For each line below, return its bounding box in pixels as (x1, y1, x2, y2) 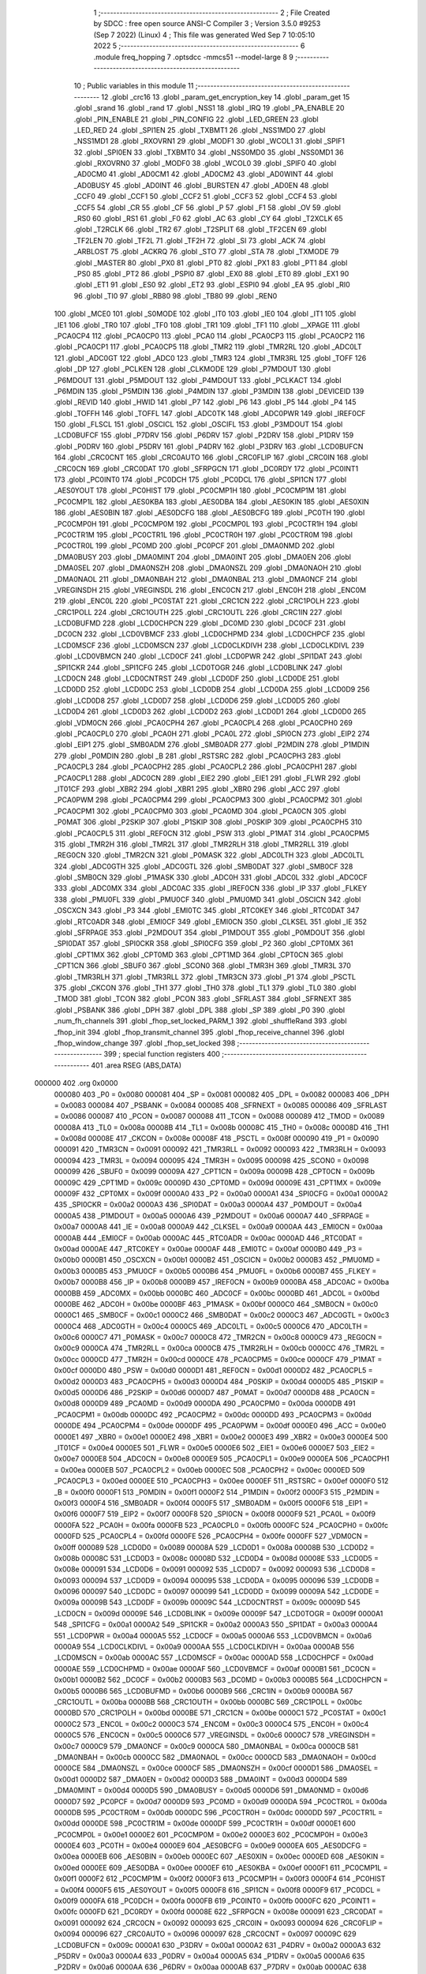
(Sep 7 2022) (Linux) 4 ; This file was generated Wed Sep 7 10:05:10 (93, 30, 316, 39)
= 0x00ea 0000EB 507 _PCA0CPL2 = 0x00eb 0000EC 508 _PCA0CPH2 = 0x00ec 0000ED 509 (54, 1465, 365, 1474)
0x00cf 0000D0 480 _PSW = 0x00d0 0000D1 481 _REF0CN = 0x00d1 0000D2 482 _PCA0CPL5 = (54, 1366, 374, 1375)
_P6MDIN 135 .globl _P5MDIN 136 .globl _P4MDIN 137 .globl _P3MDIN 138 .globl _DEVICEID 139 (54, 386, 364, 396)
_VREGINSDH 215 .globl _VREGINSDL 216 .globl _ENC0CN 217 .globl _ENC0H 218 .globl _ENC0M (54, 585, 367, 595)
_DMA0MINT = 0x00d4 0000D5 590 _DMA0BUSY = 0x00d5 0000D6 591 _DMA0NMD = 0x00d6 (54, 1785, 369, 1796)
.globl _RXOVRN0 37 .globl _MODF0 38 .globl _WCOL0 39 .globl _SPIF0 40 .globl (73, 159, 337, 168)
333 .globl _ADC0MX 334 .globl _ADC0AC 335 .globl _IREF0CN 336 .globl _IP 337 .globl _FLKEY (54, 884, 367, 893)
